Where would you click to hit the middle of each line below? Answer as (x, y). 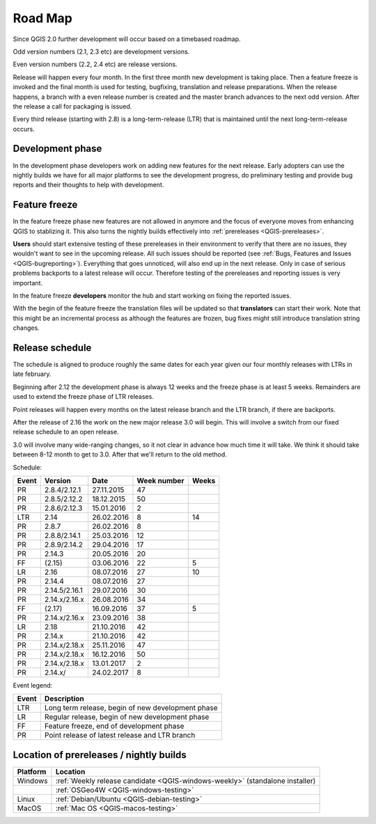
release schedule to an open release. (66, 432)
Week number (160, 480)
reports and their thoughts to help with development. (88, 185)
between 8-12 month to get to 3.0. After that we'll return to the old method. (120, 454)
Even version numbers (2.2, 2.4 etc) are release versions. (95, 64)
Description (64, 699)
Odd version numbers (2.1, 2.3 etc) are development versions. (101, 51)
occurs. (24, 129)
